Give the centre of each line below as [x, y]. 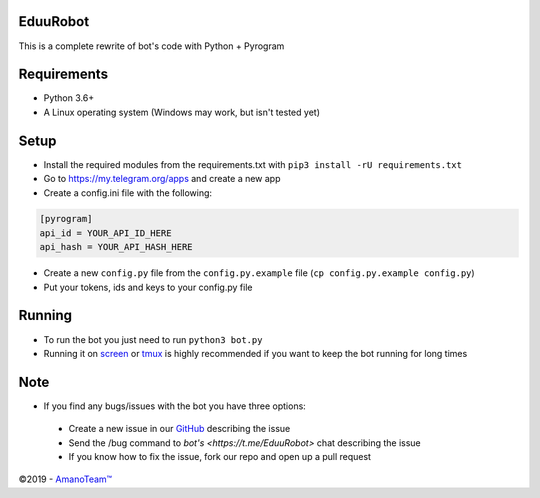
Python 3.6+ [69, 98]
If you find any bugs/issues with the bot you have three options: [175, 406]
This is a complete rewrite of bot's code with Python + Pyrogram [151, 46]
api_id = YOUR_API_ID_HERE [105, 233]
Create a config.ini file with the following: [128, 192]
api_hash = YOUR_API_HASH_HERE [116, 247]
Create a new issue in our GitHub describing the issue [179, 429]
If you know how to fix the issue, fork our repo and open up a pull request [220, 457]
